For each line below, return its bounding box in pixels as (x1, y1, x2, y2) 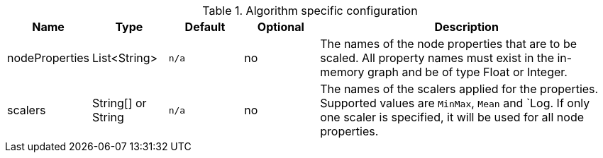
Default (184, 20, 226, 34)
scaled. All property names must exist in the (320, 51, 554, 65)
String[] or (92, 96, 147, 110)
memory (320, 65, 365, 79)
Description (434, 20, 499, 34)
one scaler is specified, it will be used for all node (320, 110, 585, 124)
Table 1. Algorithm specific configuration (202, 4, 418, 18)
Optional (257, 20, 304, 34)
